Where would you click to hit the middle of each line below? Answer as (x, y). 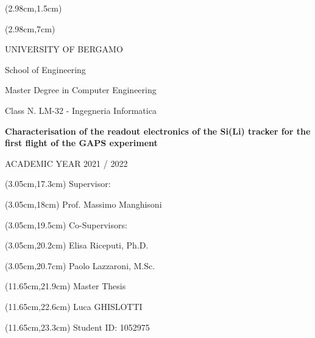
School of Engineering (45, 69)
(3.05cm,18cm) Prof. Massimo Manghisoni (83, 204)
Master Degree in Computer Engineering (81, 90)
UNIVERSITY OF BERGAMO (64, 49)
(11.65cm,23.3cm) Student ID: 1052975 (77, 327)
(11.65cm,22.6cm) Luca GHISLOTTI (74, 306)
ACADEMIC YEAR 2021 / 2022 (66, 163)
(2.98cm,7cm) (30, 28)
